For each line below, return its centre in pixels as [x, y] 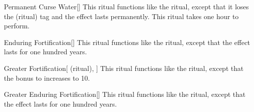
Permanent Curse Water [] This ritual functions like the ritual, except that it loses [127, 6]
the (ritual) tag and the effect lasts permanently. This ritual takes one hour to [121, 16]
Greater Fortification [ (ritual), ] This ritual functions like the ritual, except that [124, 68]
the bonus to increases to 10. [47, 78]
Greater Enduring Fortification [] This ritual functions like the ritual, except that [125, 94]
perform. [17, 26]
